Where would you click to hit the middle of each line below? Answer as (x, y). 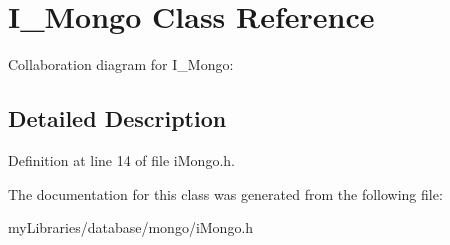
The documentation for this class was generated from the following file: (225, 193)
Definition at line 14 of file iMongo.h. (121, 159)
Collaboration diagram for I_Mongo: (121, 64)
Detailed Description (117, 118)
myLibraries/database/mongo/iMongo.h (131, 227)
